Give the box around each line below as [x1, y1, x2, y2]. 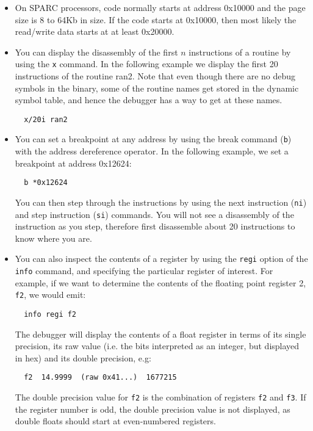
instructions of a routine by [189, 45, 291, 58]
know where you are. [15, 231, 92, 244]
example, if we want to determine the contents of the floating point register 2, [15, 276, 306, 289]
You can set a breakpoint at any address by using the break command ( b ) [15, 132, 292, 145]
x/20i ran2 [24, 115, 68, 124]
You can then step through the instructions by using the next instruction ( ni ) [15, 195, 307, 208]
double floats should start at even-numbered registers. [15, 415, 216, 427]
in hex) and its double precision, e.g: [15, 351, 151, 364]
